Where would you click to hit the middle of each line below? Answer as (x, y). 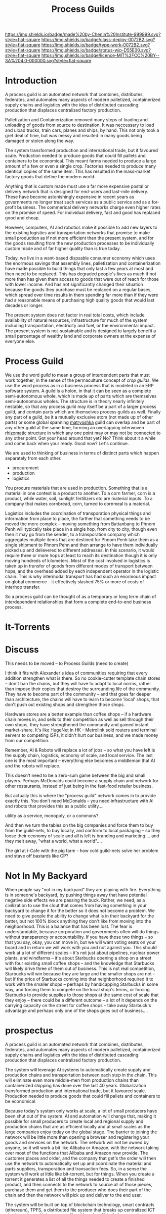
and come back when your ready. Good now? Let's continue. (67, 444)
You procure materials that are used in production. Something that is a (76, 488)
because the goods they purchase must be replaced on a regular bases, (79, 290)
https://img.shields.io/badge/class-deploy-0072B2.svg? (98, 40)
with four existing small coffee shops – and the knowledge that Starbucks (80, 963)
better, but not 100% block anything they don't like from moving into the (78, 921)
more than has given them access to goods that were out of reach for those (82, 279)
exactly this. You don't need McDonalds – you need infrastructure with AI (80, 801)
